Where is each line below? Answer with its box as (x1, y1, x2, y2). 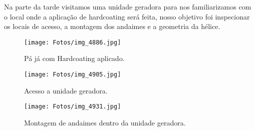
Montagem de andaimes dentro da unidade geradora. (24, 117, 186, 127)
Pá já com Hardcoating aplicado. (24, 53, 125, 63)
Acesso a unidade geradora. (24, 85, 108, 95)
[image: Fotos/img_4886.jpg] (24, 38, 121, 46)
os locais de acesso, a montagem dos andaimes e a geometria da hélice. (4, 21, 220, 31)
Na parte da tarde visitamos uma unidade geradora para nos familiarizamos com (4, 1, 251, 11)
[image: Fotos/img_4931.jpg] (24, 103, 121, 110)
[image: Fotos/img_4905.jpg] (24, 71, 121, 78)
